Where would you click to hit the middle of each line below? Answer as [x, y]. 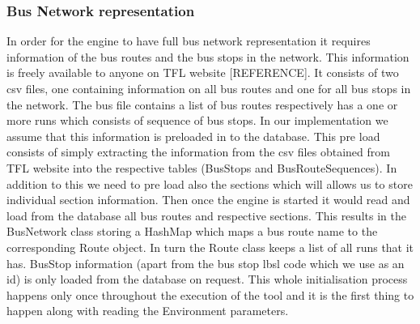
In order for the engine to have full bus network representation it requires [189, 41]
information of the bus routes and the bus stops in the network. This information [208, 56]
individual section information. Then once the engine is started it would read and [208, 200]
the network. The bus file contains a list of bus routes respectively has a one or [202, 104]
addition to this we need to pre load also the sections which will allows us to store [210, 183]
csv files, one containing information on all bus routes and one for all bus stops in [209, 88]
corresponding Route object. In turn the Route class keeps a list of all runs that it [210, 247]
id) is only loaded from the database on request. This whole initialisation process [207, 279]
